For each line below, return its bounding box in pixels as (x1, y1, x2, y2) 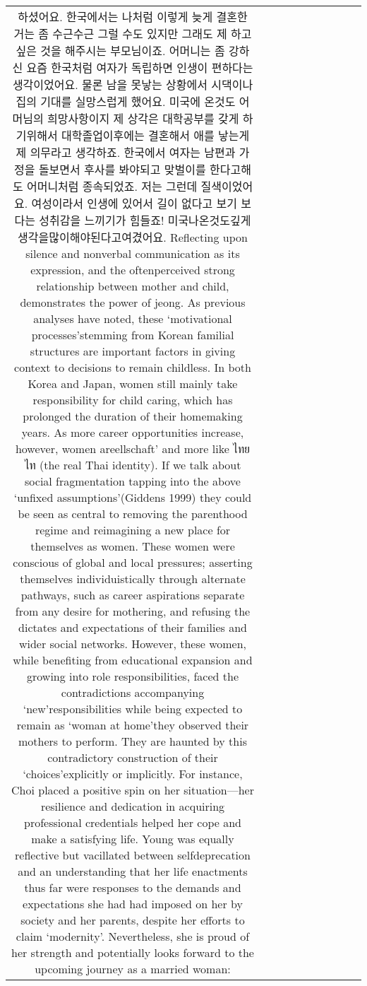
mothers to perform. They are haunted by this (18, 733, 247, 749)
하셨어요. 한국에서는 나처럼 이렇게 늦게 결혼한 (18, 8, 248, 25)
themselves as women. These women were (30, 538, 235, 554)
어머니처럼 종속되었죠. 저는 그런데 (26, 178, 198, 194)
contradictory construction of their (47, 749, 218, 765)
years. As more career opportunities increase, (21, 424, 244, 440)
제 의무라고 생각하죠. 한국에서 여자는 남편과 (16, 144, 236, 160)
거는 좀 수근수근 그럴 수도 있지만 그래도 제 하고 (13, 25, 252, 42)
